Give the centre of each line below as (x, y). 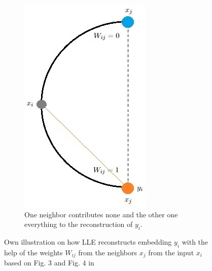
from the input (171, 252)
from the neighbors (108, 252)
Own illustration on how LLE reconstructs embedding (88, 241)
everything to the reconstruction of (79, 224)
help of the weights (33, 252)
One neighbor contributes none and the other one (101, 214)
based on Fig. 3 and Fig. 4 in (49, 263)
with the (195, 241)
